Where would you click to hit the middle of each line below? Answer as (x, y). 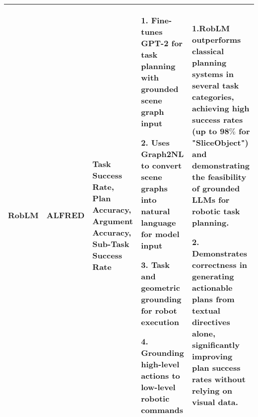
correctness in (220, 265)
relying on (212, 390)
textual (206, 310)
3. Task (155, 265)
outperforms (217, 40)
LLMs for (211, 200)
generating (213, 276)
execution (160, 322)
